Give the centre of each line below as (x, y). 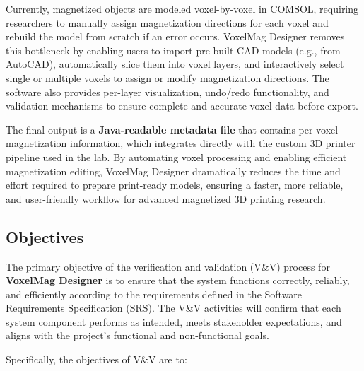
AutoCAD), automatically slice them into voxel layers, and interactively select (175, 64)
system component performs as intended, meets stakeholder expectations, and (174, 321)
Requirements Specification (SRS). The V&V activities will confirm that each (174, 308)
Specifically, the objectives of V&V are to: (96, 359)
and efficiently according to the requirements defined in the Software (154, 294)
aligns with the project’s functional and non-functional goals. (137, 335)
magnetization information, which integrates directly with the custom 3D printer (181, 143)
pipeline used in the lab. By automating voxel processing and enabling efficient (176, 157)
